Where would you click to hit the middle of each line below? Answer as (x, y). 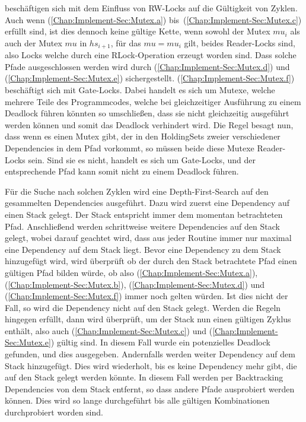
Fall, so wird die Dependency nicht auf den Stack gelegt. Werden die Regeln (143, 307)
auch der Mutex (34, 42)
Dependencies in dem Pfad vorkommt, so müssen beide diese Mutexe (130, 147)
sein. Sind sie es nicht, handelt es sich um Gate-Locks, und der (142, 159)
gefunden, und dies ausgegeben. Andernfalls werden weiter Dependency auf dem (150, 354)
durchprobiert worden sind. (54, 412)
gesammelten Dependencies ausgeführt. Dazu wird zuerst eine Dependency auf (147, 203)
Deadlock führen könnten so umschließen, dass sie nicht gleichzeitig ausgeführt (147, 113)
